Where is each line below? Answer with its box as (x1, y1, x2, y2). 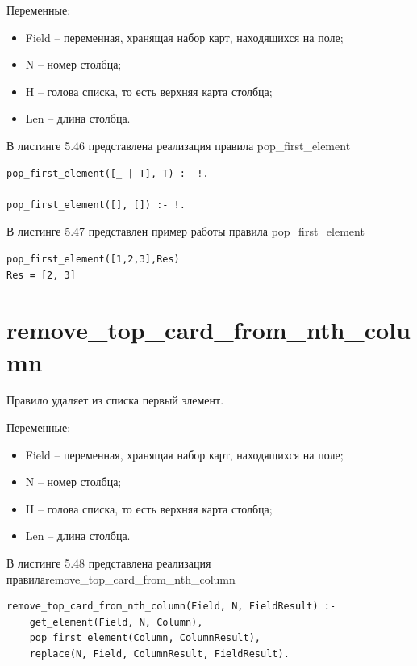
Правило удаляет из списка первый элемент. (6, 392, 224, 408)
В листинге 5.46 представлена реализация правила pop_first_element (6, 136, 351, 153)
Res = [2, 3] (6, 269, 76, 281)
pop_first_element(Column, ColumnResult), (29, 632, 261, 644)
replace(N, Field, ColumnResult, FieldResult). (29, 647, 290, 660)
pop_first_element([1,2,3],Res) (6, 253, 180, 265)
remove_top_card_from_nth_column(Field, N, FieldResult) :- (6, 601, 336, 613)
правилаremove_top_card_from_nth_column (6, 570, 236, 587)
